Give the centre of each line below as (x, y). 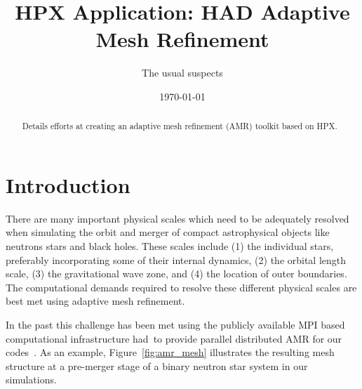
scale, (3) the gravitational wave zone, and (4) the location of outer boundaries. (176, 273)
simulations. (31, 380)
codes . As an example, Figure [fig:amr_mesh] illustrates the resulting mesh (170, 352)
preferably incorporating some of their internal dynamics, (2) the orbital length (176, 259)
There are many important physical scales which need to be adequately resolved (177, 218)
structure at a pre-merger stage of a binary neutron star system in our (157, 365)
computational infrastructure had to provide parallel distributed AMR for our (174, 338)
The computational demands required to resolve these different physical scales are (181, 287)
